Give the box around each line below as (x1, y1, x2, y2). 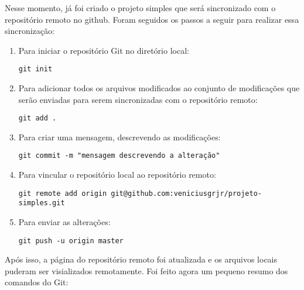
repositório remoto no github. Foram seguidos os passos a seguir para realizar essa (5, 13, 299, 25)
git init (18, 65, 53, 74)
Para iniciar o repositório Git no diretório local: (18, 44, 189, 56)
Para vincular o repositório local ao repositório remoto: (18, 168, 216, 181)
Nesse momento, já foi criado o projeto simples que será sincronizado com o (5, 2, 276, 13)
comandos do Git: (5, 276, 69, 288)
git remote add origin (18, 189, 107, 198)
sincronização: (5, 25, 54, 37)
